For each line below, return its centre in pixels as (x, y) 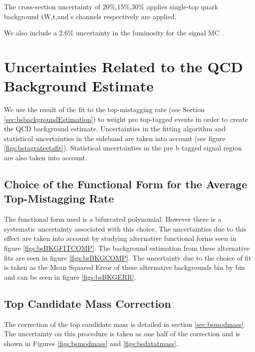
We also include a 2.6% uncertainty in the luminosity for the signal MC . (114, 33)
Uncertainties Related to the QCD (124, 66)
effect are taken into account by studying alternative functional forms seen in (120, 238)
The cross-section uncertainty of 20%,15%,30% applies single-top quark (111, 6)
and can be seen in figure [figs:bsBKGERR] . (70, 277)
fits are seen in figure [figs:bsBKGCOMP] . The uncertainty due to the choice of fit (128, 257)
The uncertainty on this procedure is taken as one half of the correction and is (122, 334)
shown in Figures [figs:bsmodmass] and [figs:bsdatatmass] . (91, 343)
